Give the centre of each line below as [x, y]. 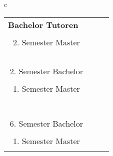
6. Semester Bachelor [46, 123]
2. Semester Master [46, 42]
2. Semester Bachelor [46, 71]
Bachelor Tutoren [43, 24]
